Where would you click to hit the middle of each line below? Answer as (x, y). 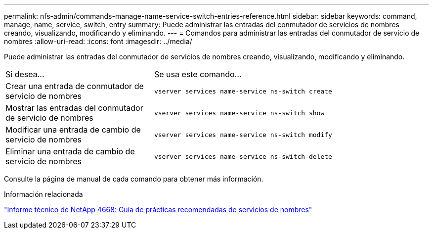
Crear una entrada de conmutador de (75, 86)
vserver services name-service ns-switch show (239, 113)
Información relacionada (43, 194)
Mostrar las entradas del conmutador (74, 108)
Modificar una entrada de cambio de (73, 130)
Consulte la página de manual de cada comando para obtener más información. (134, 179)
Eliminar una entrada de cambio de (70, 151)
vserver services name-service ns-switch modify (243, 135)
